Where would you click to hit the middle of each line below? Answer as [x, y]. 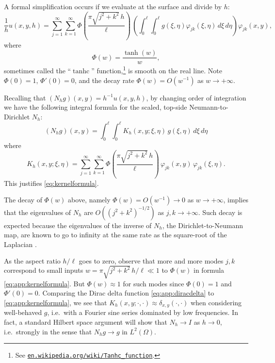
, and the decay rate [104, 80]
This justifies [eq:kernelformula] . [51, 183]
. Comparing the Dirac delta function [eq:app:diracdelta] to [126, 293]
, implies [236, 199]
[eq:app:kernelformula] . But [44, 283]
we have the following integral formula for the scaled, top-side [96, 107]
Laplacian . [20, 244]
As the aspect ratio [32, 260]
